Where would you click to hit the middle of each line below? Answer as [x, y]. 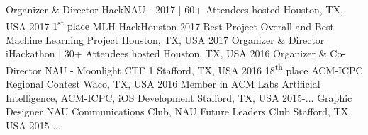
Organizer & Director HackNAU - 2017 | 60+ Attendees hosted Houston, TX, [174, 9]
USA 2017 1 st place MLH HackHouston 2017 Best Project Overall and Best [170, 25]
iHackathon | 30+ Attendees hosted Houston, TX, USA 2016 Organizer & [166, 53]
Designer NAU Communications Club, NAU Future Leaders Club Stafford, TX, [179, 111]
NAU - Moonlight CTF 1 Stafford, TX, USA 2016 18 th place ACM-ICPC [204, 69]
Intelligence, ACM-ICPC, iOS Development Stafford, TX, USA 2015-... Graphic [179, 97]
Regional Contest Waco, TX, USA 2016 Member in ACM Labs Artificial [163, 84]
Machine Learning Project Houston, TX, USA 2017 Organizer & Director [165, 39]
